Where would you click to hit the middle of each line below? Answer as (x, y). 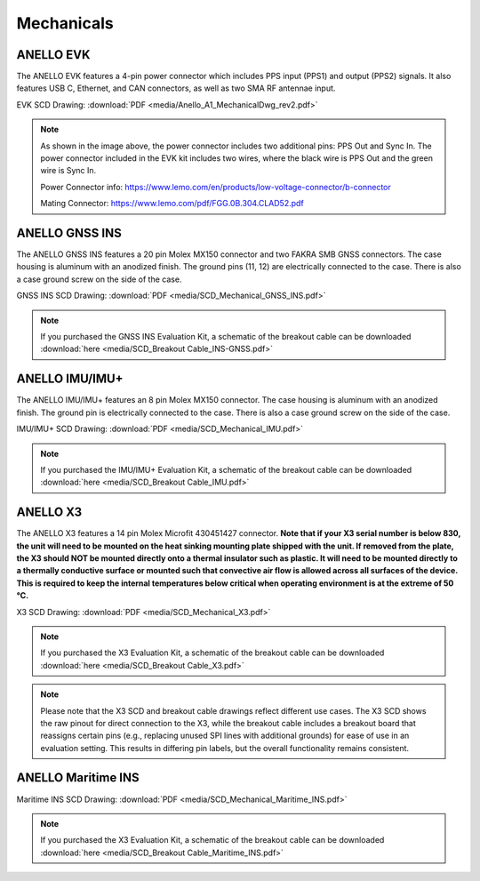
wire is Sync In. (68, 171)
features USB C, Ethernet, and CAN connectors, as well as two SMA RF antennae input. (176, 88)
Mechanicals (65, 23)
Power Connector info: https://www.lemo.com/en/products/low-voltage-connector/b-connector (216, 187)
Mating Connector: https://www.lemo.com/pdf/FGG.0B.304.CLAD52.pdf (172, 204)
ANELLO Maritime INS (78, 778)
